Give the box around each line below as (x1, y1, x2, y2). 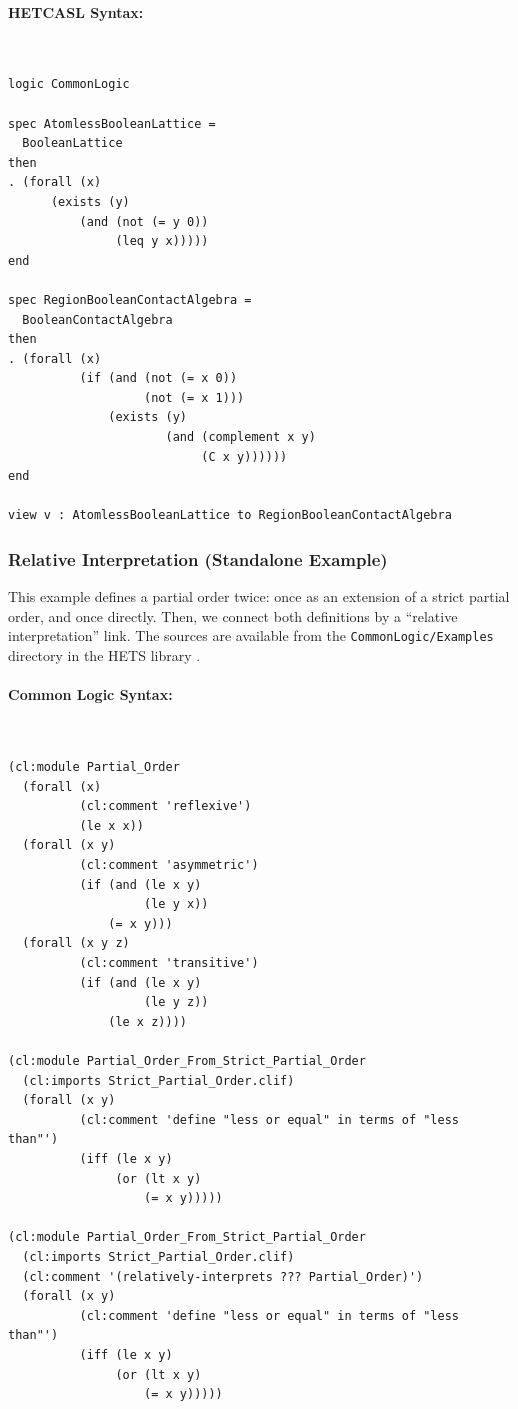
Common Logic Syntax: (8, 684, 173, 705)
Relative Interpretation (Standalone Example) (8, 546, 388, 571)
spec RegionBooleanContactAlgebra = (8, 292, 252, 307)
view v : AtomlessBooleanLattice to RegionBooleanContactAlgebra (8, 508, 452, 523)
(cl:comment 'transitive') (79, 956, 259, 971)
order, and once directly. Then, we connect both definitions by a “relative (8, 605, 458, 626)
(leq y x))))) (115, 234, 209, 249)
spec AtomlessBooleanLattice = (8, 116, 216, 131)
